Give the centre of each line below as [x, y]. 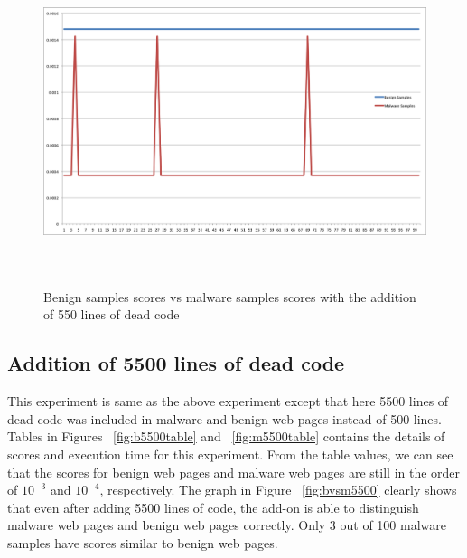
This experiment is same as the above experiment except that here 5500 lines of [228, 401]
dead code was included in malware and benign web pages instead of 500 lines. [224, 418]
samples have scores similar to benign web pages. [143, 542]
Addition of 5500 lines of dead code [176, 363]
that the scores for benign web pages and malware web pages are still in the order [234, 472]
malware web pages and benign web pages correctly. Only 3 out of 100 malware [227, 525]
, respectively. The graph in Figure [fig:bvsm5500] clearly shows [278, 490]
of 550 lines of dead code [112, 314]
